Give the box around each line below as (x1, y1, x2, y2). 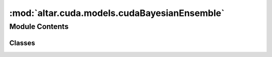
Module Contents (9, 22, 69, 31)
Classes (9, 38, 35, 47)
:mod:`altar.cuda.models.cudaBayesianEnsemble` (9, 7, 225, 18)
